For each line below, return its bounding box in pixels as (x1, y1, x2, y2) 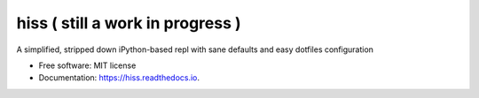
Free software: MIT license (38, 60, 137, 71)
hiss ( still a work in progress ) (16, 13, 241, 33)
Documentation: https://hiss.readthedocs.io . (38, 72, 200, 83)
